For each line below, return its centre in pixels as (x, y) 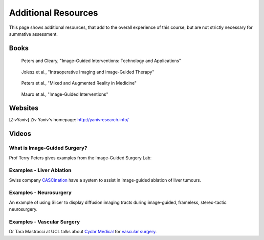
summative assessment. (33, 34)
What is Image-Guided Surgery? (48, 148)
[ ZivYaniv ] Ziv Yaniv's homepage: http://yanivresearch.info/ (69, 120)
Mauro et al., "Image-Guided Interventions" (65, 94)
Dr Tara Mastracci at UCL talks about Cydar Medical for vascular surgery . (83, 232)
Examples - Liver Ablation (40, 170)
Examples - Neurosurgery (40, 193)
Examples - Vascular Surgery (44, 222)
